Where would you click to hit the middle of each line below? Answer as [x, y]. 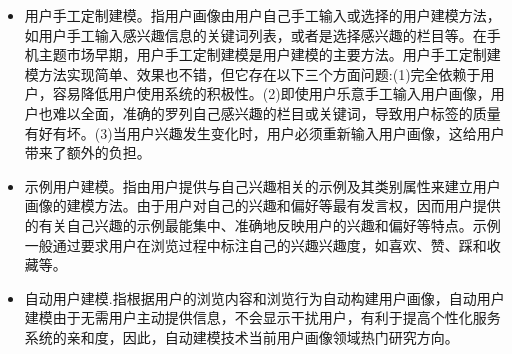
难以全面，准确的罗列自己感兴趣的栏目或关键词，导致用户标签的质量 [276, 112]
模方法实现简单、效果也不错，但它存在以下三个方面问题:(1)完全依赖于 [252, 73]
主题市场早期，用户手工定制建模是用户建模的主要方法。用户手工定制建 [269, 54]
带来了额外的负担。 [87, 152]
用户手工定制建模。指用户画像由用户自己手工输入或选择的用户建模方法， [262, 15]
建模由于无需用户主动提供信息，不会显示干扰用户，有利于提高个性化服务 [262, 317]
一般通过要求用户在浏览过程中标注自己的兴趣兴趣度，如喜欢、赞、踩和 [255, 244]
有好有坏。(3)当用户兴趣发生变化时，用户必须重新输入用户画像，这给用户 [264, 132]
